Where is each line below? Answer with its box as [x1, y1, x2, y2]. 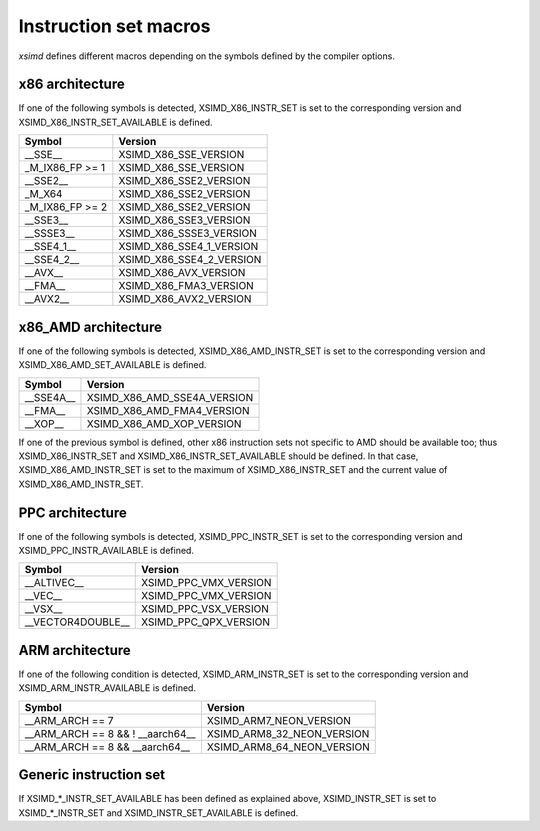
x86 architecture [18, 76, 125, 93]
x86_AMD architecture [18, 318, 162, 335]
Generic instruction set [18, 766, 165, 784]
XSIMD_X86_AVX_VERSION [118, 266, 246, 280]
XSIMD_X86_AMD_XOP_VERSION [86, 416, 242, 430]
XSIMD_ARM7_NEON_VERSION [206, 713, 352, 727]
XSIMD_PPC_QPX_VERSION [141, 615, 270, 629]
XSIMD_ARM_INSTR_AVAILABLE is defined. [18, 682, 197, 694]
